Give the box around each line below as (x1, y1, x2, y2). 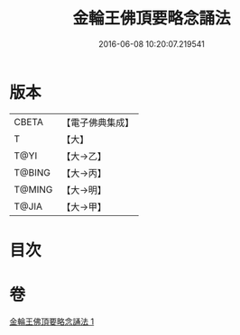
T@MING (14, 183, 53, 195)
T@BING (14, 166, 51, 178)
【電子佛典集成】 (61, 116, 134, 129)
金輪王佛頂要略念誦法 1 (9, 316, 95, 327)
